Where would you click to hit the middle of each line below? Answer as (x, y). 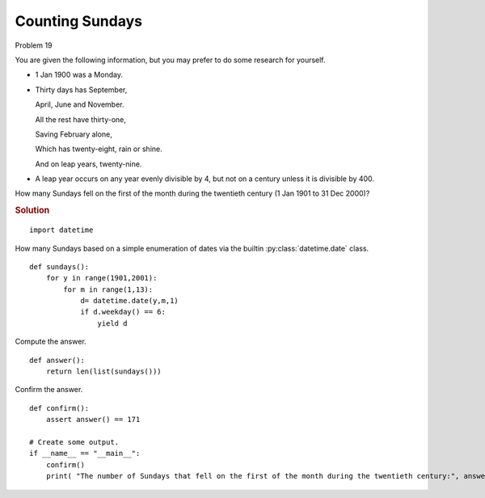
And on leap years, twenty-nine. (89, 164)
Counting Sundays (79, 21)
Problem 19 (34, 45)
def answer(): (57, 360)
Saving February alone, (74, 134)
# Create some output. (74, 442)
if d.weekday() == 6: (123, 312)
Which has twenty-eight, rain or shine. (99, 149)
